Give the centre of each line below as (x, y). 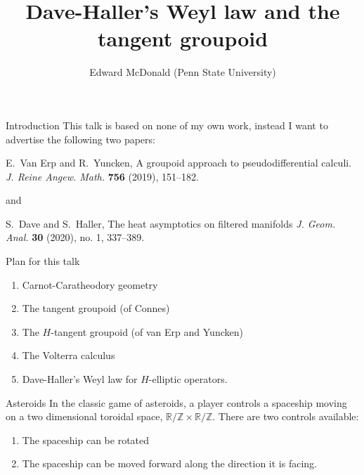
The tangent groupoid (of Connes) (96, 308)
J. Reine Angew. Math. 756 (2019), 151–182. (102, 176)
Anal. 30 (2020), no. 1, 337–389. (75, 237)
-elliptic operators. (188, 379)
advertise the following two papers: (80, 139)
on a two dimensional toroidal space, (84, 416)
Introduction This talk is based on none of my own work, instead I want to (167, 125)
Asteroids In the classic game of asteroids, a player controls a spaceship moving (176, 402)
